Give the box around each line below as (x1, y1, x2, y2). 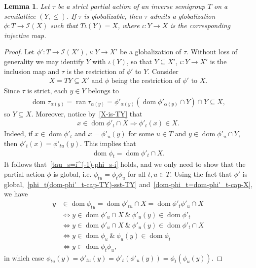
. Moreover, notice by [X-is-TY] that (31, 108, 143, 118)
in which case (4, 252, 44, 263)
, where (117, 20, 140, 31)
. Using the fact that (170, 169, 232, 179)
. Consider (147, 66, 179, 76)
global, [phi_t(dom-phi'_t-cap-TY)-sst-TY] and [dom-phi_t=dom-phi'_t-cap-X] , (4, 179, 253, 189)
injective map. (4, 30, 46, 40)
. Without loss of (186, 46, 237, 57)
